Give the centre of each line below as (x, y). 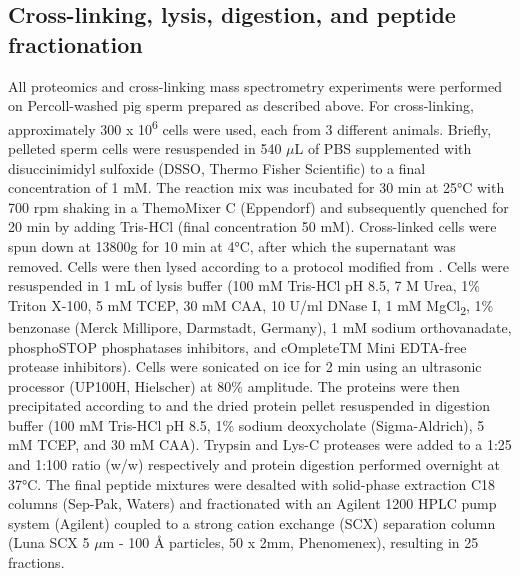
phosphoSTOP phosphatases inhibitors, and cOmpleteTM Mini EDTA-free (237, 346)
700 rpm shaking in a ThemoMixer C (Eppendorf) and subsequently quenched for (258, 206)
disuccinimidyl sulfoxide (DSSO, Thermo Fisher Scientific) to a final (217, 167)
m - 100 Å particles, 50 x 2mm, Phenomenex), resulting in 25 (290, 542)
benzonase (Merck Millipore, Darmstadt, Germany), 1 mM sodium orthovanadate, (260, 326)
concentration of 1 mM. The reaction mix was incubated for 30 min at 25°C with (256, 187)
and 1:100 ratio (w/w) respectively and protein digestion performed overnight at (254, 464)
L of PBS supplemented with (383, 148)
